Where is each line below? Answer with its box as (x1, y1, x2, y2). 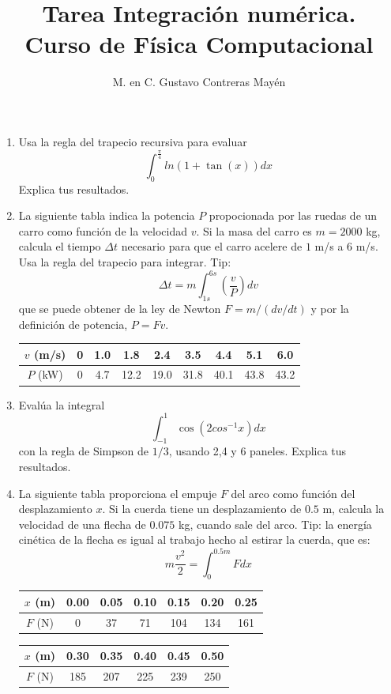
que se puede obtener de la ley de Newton (18, 300, 221, 316)
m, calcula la (322, 500, 385, 517)
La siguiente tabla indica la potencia (18, 207, 195, 224)
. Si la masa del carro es (196, 222, 312, 239)
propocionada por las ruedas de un (209, 207, 378, 224)
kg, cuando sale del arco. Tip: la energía (179, 515, 372, 532)
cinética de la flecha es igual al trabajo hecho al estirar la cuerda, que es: (18, 531, 370, 548)
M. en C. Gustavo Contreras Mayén (112, 74, 286, 90)
